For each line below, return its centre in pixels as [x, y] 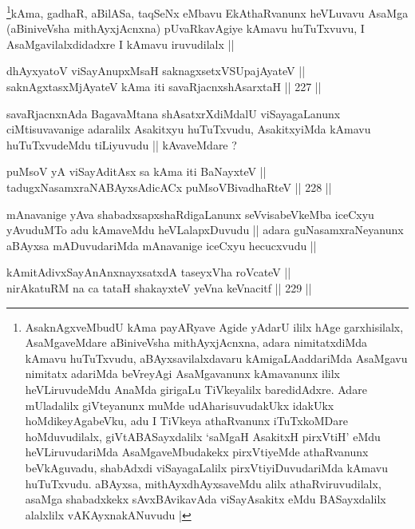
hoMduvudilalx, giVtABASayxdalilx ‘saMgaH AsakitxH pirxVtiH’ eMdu [203, 436]
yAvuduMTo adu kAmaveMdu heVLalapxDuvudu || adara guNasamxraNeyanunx [205, 230]
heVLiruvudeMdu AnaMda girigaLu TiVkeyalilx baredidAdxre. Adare [196, 389]
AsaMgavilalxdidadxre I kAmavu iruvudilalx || [121, 44]
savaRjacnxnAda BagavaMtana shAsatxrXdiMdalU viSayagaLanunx [174, 113]
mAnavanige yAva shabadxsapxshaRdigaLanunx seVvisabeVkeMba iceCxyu [190, 214]
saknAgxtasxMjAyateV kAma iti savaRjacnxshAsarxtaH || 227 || [164, 87]
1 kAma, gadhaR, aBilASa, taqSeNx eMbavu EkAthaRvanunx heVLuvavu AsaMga [207, 12]
